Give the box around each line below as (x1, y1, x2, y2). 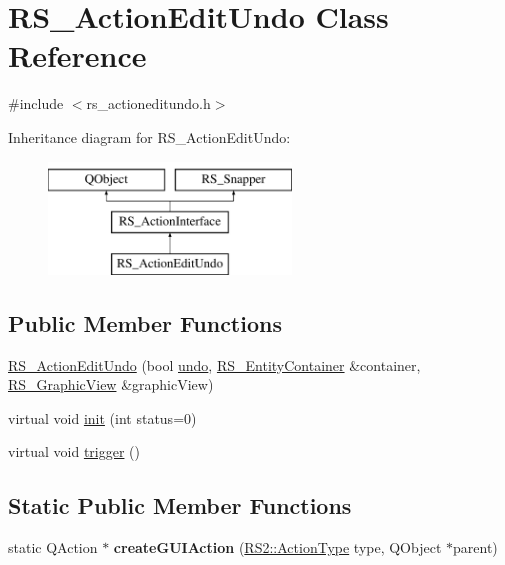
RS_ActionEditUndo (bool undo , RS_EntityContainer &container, (8, 354, 421, 375)
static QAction (8, 537, 98, 558)
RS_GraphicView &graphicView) (8, 374, 214, 395)
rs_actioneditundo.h (86, 93, 211, 114)
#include (8, 93, 64, 114)
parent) (453, 537, 498, 558)
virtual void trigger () (8, 441, 140, 462)
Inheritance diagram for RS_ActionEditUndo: (8, 126, 291, 147)
